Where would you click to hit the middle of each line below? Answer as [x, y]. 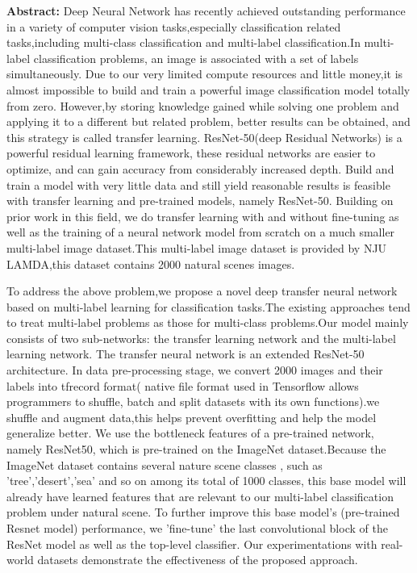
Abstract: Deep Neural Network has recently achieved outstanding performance [206, 10]
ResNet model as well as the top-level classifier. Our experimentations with [192, 544]
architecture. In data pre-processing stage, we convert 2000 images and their [195, 370]
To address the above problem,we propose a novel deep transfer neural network [202, 291]
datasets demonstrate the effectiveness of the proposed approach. [198, 560]
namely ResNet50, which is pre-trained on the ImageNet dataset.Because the [196, 449]
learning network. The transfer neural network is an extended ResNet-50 [186, 354]
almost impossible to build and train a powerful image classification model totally [208, 89]
